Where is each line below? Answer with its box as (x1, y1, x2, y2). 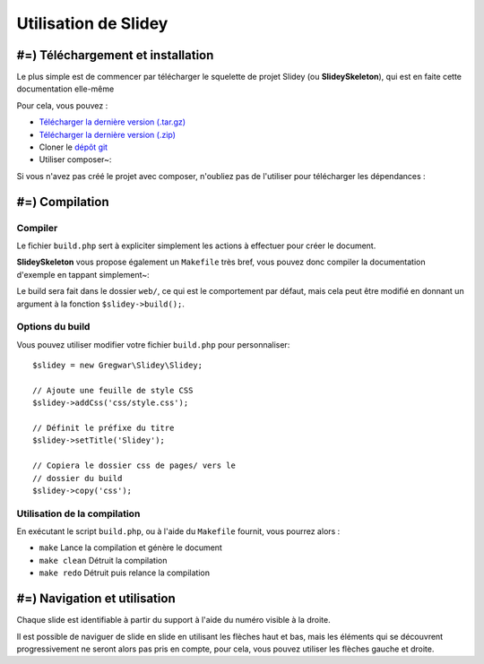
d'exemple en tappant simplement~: (16, 269, 150, 280)
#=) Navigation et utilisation (16, 591, 176, 607)
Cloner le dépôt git (39, 142, 108, 152)
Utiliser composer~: (39, 154, 112, 165)
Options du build (16, 321, 91, 333)
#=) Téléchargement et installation (16, 47, 214, 63)
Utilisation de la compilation (16, 507, 141, 520)
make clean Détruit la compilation (39, 555, 168, 565)
